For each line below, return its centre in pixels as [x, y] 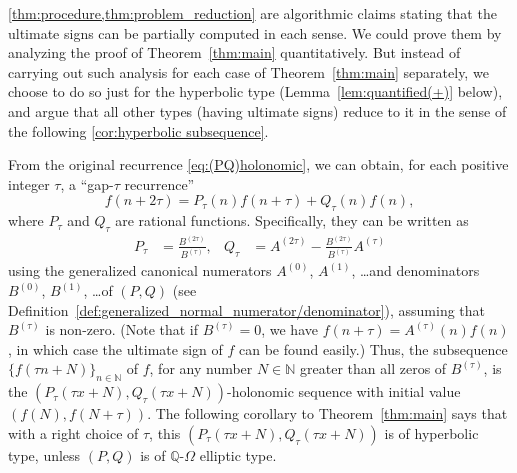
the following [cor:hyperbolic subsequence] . [138, 130]
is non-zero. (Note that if [122, 329]
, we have [289, 329]
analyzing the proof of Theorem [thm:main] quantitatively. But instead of [234, 52]
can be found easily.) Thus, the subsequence [373, 348]
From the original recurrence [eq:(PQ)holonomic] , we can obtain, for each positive [258, 164]
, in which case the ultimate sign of [115, 348]
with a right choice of [73, 432]
